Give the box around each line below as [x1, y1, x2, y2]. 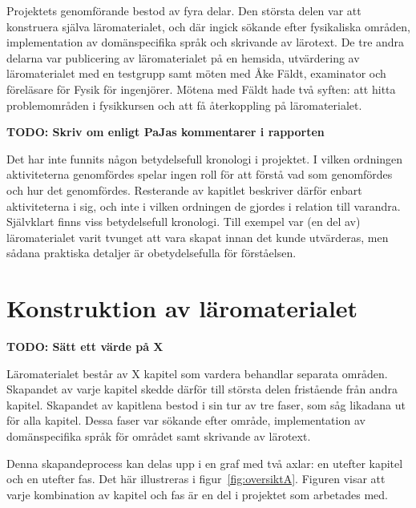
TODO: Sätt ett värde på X [6, 338, 164, 355]
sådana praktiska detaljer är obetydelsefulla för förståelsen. [6, 244, 297, 261]
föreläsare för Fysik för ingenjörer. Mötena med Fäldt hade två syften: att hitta [6, 80, 396, 97]
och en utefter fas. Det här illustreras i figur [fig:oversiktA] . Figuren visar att [6, 470, 386, 487]
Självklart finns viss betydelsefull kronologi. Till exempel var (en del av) [6, 213, 361, 230]
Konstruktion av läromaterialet [6, 292, 358, 325]
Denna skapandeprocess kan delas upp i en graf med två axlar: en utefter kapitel [6, 454, 403, 471]
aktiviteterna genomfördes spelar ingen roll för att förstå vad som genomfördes [6, 166, 393, 183]
